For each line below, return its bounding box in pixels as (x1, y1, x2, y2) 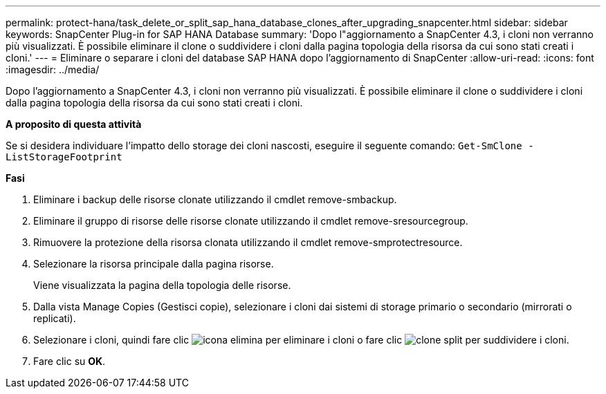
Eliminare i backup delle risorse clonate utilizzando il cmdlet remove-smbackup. (33, 194, 397, 205)
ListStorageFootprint (6, 151, 122, 162)
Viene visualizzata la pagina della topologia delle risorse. (33, 279, 291, 291)
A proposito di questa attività (6, 118, 142, 130)
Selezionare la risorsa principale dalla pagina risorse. (33, 258, 274, 270)
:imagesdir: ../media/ (6, 64, 100, 75)
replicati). (33, 312, 76, 324)
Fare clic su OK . (33, 355, 106, 367)
